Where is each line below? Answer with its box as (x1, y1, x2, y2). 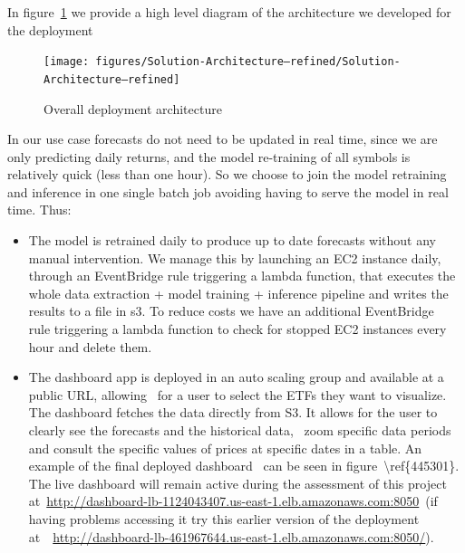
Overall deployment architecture (44, 99, 222, 118)
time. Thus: (7, 200, 72, 219)
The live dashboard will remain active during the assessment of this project (28, 473, 447, 492)
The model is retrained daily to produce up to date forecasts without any (28, 231, 436, 250)
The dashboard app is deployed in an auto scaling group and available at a (28, 367, 444, 386)
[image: (44, 55, 90, 69)
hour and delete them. (28, 337, 152, 356)
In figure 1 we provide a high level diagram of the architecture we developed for (7, 3, 451, 21)
